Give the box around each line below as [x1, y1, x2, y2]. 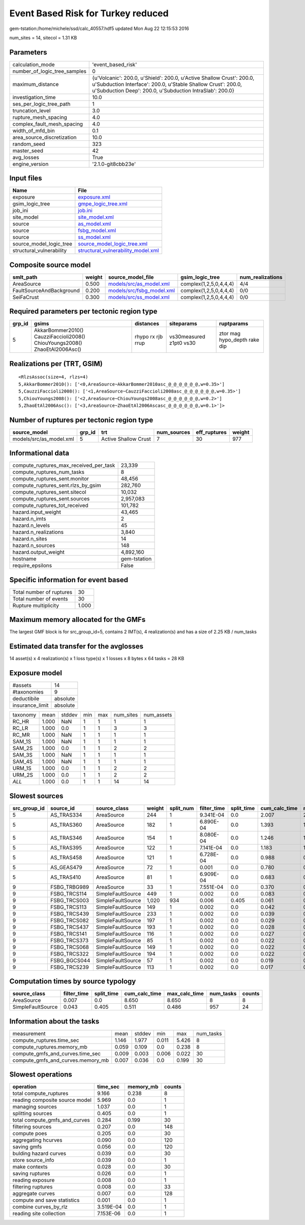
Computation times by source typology [9, 977, 136, 986]
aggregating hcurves [12, 1137, 63, 1144]
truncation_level [12, 107, 51, 114]
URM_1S [12, 765, 32, 772]
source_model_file [108, 274, 154, 281]
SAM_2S [12, 745, 33, 752]
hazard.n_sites [12, 535, 48, 543]
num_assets [143, 711, 172, 719]
